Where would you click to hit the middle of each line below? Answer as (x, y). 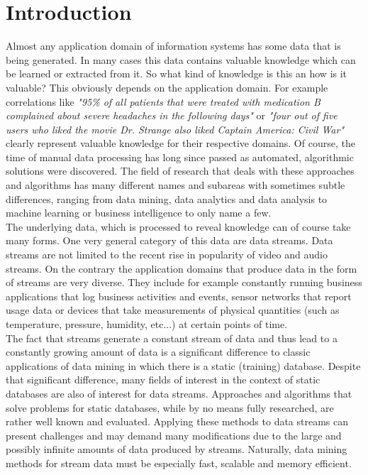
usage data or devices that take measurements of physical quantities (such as (173, 310)
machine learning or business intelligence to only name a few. (139, 213)
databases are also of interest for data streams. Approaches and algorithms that (179, 393)
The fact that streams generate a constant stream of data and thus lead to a (172, 338)
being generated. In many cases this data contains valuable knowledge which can (181, 59)
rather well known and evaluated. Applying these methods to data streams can (177, 421)
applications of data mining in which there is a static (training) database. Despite (183, 365)
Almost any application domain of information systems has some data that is (173, 46)
